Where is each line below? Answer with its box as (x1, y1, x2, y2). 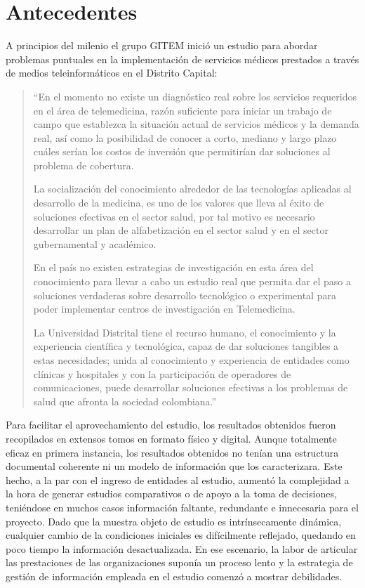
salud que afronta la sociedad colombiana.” (33, 393, 217, 408)
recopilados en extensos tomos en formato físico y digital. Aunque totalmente (6, 431, 337, 445)
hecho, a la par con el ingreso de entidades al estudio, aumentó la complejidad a (6, 472, 350, 487)
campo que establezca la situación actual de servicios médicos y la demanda (33, 117, 359, 131)
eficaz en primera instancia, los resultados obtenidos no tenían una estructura (6, 445, 339, 459)
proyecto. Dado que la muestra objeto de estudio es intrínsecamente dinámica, (6, 514, 342, 528)
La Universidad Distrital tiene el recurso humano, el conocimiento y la (33, 325, 336, 339)
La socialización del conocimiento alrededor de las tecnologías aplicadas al (33, 181, 352, 196)
